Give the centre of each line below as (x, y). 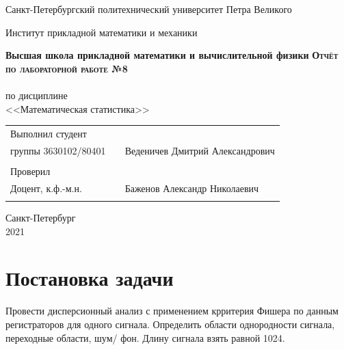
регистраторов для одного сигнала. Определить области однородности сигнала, (170, 324)
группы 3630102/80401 (58, 150)
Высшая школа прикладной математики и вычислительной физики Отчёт (172, 55)
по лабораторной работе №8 (67, 68)
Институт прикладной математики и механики (102, 32)
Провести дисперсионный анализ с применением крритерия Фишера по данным (172, 311)
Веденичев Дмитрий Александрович (200, 150)
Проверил (30, 171)
